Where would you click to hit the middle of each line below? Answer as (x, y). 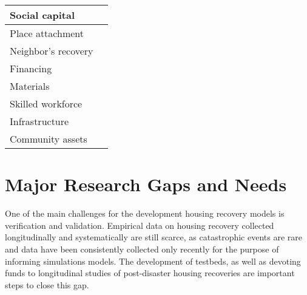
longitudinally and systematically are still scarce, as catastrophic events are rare (153, 237)
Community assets (49, 139)
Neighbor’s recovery (52, 51)
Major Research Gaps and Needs (146, 184)
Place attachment (47, 33)
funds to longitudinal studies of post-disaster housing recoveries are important (150, 273)
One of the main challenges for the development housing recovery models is (145, 213)
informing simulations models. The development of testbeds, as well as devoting (153, 261)
